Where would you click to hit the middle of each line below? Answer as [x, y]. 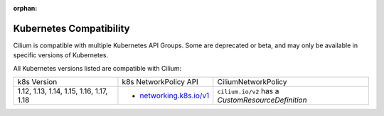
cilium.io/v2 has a [248, 91]
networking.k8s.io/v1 [175, 95]
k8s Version [37, 82]
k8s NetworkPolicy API [160, 82]
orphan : [25, 8]
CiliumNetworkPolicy [252, 82]
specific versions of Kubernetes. [61, 55]
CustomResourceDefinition [262, 100]
